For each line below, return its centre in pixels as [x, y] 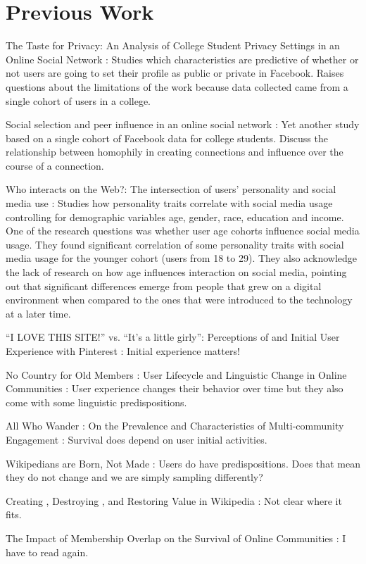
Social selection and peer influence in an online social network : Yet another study [183, 124]
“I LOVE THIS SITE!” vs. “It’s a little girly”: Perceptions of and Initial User [173, 337]
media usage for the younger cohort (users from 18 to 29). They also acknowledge [182, 258]
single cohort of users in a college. [78, 100]
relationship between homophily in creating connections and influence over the [175, 152]
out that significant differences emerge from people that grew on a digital [164, 286]
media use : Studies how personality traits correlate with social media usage [169, 203]
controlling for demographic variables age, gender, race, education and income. [175, 217]
